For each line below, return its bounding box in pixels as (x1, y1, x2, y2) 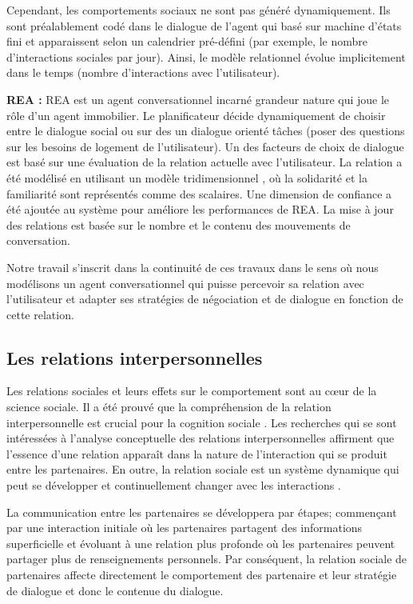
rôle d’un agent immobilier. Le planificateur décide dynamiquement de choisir (6, 106, 386, 123)
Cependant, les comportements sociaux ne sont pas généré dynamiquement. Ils (6, 2, 391, 18)
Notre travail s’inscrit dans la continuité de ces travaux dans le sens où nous (6, 258, 379, 275)
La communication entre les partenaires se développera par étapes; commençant (6, 503, 397, 520)
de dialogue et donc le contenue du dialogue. (6, 582, 224, 598)
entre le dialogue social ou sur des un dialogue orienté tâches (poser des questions (6, 122, 405, 139)
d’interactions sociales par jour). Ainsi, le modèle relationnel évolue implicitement (6, 48, 406, 65)
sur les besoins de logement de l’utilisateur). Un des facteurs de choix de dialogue (6, 138, 404, 154)
